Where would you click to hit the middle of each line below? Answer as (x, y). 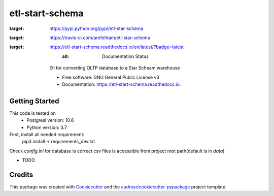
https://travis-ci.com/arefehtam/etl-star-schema (100, 38)
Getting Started (34, 101)
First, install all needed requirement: (47, 134)
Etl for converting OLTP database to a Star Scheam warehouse (115, 68)
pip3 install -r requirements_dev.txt (59, 142)
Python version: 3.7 (47, 127)
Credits (21, 174)
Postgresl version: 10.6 (50, 120)
